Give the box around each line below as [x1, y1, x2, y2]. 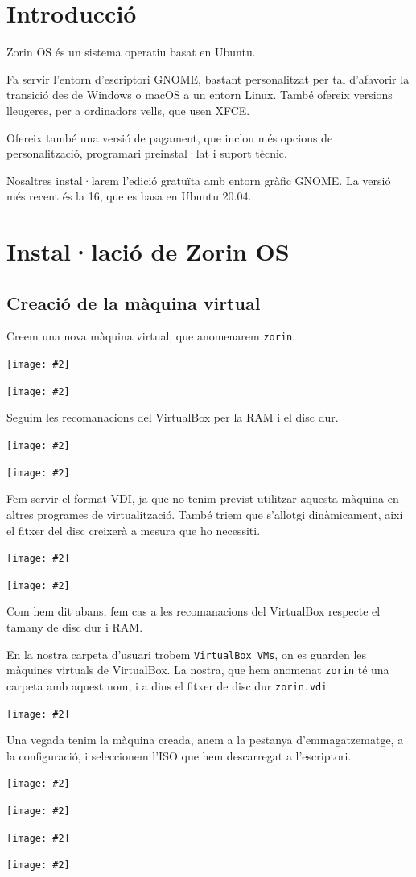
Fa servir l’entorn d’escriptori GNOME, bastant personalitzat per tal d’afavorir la [6, 70, 410, 87]
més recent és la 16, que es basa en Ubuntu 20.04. [6, 187, 252, 204]
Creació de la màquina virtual [6, 290, 261, 315]
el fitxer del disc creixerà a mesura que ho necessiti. [6, 521, 261, 538]
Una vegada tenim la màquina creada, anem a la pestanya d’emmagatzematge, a [6, 731, 404, 748]
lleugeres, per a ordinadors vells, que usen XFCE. [6, 101, 250, 118]
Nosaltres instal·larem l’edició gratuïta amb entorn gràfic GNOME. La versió [6, 171, 391, 188]
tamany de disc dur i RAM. [6, 619, 143, 636]
